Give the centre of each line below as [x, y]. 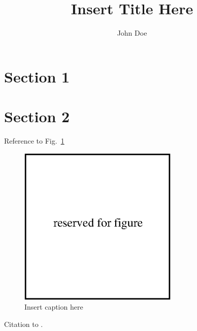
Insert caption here [54, 307]
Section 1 [37, 76]
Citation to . [24, 324]
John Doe [132, 33]
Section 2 [37, 116]
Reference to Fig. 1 [34, 141]
